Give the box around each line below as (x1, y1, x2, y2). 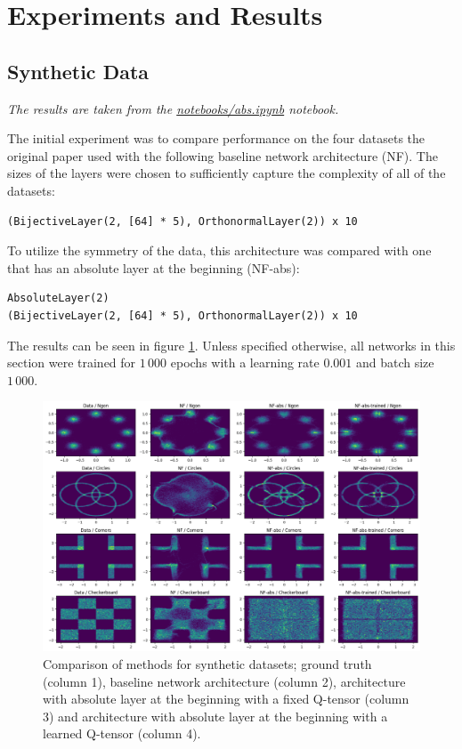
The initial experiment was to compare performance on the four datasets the (7, 129, 426, 148)
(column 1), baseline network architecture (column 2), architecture (43, 672, 406, 690)
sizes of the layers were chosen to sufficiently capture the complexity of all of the (7, 164, 446, 182)
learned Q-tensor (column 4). (43, 724, 201, 743)
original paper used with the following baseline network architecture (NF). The (7, 146, 438, 165)
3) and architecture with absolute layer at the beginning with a (43, 706, 388, 725)
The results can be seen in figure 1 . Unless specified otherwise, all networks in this (7, 335, 456, 354)
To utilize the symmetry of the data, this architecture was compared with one (7, 241, 432, 260)
